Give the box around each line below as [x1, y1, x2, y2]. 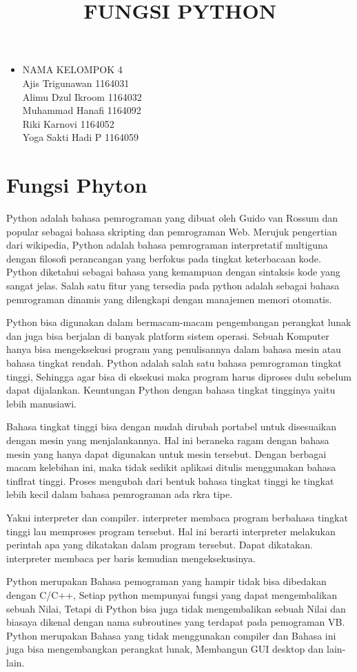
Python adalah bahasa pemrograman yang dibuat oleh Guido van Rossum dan [6, 211, 338, 225]
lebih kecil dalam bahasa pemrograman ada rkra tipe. [6, 487, 233, 501]
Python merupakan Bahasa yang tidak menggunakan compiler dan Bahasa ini [6, 628, 336, 642]
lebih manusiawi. [6, 396, 76, 410]
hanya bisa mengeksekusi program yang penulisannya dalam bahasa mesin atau [6, 342, 341, 356]
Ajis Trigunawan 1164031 [22, 75, 130, 90]
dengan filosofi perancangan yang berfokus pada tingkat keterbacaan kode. [6, 251, 321, 265]
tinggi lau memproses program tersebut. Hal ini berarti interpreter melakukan [6, 524, 336, 538]
